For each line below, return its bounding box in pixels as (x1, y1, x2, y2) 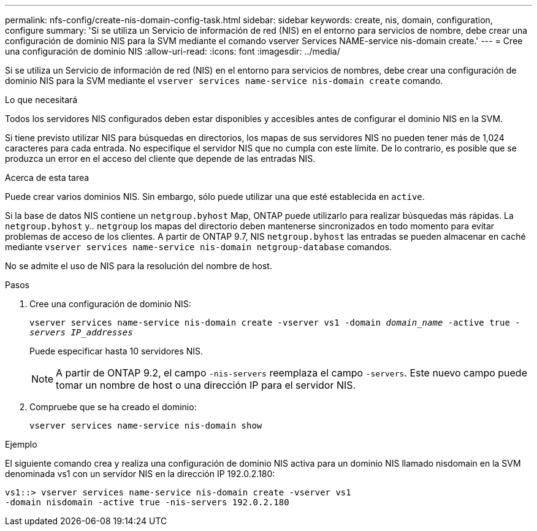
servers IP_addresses (29, 327, 133, 337)
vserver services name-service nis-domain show (29, 421, 262, 430)
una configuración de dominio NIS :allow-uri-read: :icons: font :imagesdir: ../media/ (5, 46, 340, 56)
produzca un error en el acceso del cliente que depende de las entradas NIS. (5, 153, 316, 164)
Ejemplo (5, 439, 37, 449)
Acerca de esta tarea (5, 172, 89, 183)
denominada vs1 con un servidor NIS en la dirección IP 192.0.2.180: (5, 468, 275, 479)
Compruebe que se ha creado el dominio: (29, 402, 197, 412)
